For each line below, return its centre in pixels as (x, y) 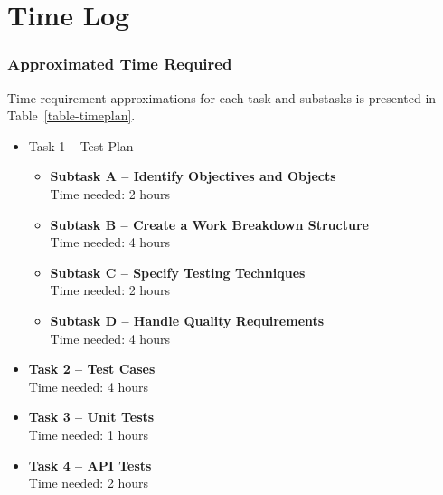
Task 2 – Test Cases (92, 369)
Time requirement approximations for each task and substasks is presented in (222, 97)
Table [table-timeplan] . (71, 115)
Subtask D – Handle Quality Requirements (187, 320)
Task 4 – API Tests (90, 465)
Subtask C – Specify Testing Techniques (178, 272)
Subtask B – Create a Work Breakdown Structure (209, 224)
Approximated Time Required (120, 64)
